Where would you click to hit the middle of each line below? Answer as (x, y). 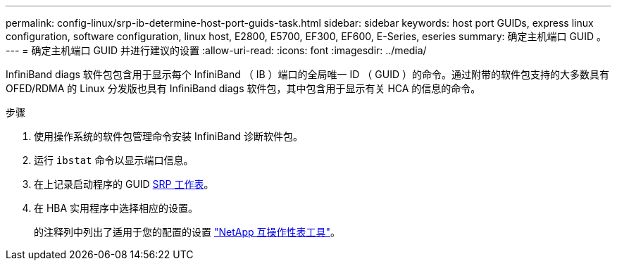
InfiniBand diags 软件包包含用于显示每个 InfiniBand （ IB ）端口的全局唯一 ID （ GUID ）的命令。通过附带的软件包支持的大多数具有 (307, 74)
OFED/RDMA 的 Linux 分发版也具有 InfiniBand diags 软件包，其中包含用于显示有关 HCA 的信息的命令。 (243, 88)
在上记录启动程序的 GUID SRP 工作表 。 (124, 184)
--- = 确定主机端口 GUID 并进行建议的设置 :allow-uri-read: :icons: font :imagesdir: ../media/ (216, 50)
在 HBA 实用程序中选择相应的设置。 (116, 208)
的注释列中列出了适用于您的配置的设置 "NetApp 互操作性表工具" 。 (187, 232)
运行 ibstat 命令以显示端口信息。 (114, 160)
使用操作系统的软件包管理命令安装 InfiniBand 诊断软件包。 (169, 136)
